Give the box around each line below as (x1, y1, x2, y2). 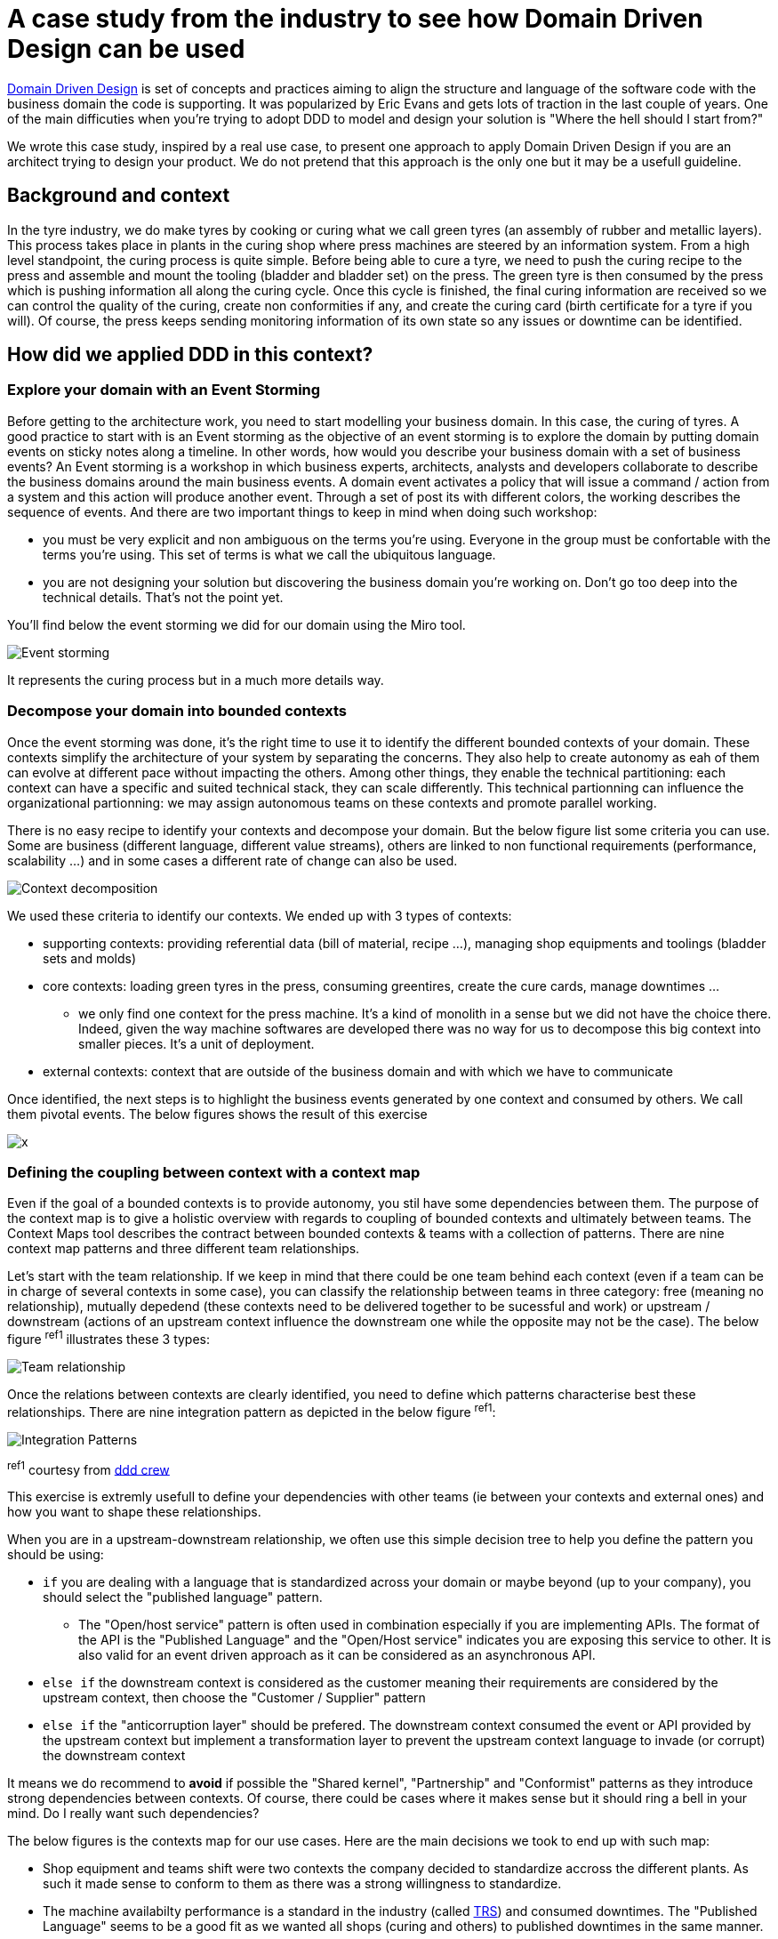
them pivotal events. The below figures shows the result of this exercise (7, 1106, 428, 1122)
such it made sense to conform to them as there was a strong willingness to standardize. (43, 1876, 562, 1892)
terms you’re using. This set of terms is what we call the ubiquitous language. (43, 546, 496, 562)
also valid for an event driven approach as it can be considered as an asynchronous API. (78, 1647, 596, 1663)
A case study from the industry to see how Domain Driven (7, 4, 703, 34)
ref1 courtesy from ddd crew (7, 1459, 170, 1477)
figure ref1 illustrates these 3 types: (7, 1329, 211, 1347)
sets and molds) (43, 950, 137, 966)
